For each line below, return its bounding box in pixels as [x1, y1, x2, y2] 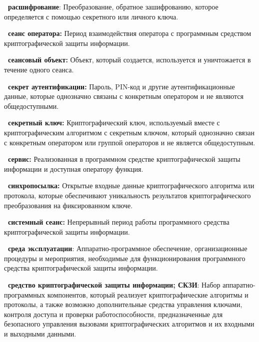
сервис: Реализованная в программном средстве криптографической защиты [8, 154, 240, 164]
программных [4, 289, 45, 300]
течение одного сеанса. [4, 64, 74, 74]
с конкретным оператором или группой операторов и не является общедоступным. [4, 137, 255, 147]
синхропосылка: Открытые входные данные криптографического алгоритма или [8, 180, 254, 191]
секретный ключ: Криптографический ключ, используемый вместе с [8, 117, 220, 128]
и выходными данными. [4, 329, 76, 339]
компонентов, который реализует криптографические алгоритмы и [47, 289, 248, 300]
